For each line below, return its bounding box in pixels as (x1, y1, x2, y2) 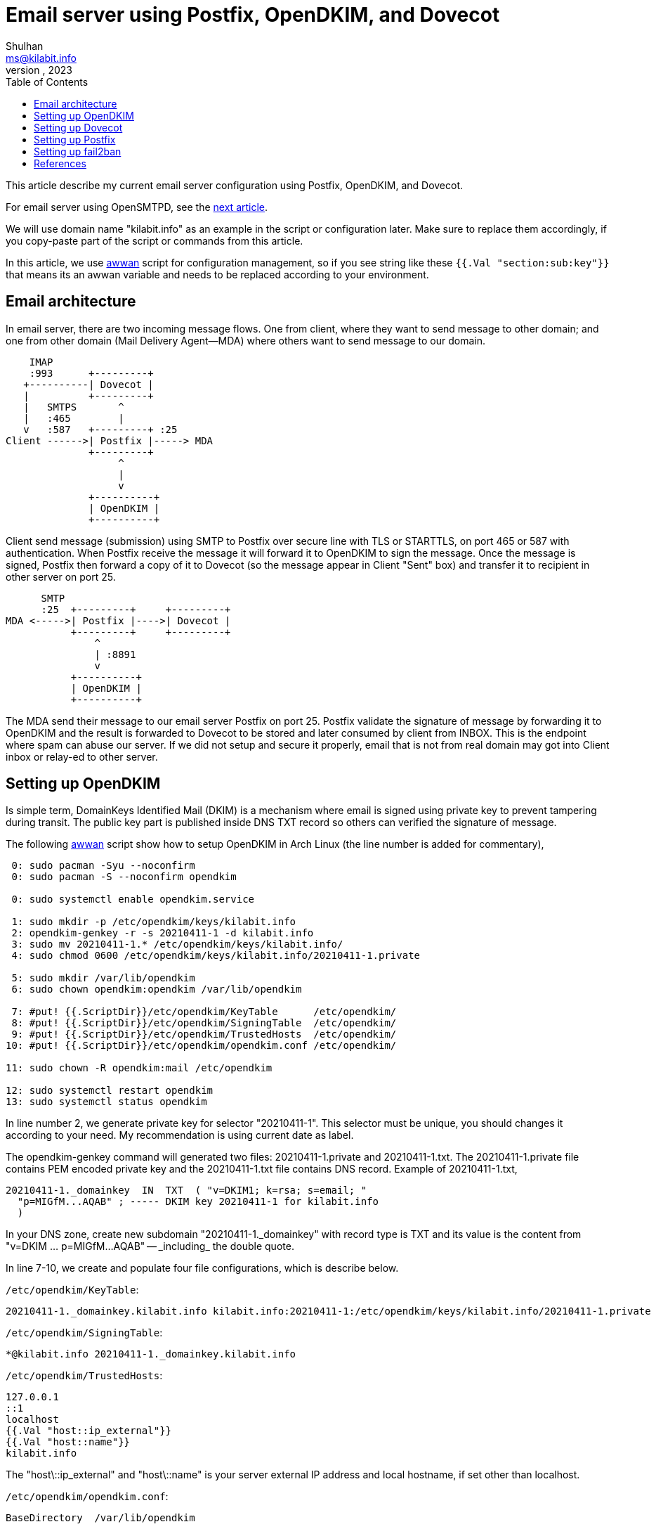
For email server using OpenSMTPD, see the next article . (6, 200, 268, 213)
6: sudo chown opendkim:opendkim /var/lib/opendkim (11, 983, 302, 995)
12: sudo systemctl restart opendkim (6, 1085, 214, 1097)
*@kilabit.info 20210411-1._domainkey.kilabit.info (6, 1348, 296, 1360)
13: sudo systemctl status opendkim (6, 1096, 207, 1108)
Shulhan (6, 39, 44, 52)
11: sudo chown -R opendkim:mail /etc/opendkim (6, 1062, 273, 1074)
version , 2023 (6, 63, 72, 76)
